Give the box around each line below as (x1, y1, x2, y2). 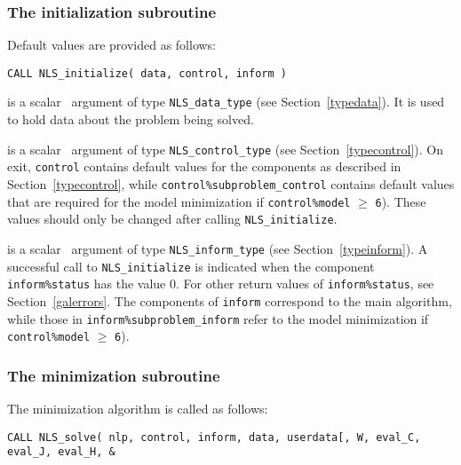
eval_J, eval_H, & (7, 445, 115, 459)
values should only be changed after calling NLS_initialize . (7, 209, 338, 228)
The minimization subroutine (7, 364, 220, 386)
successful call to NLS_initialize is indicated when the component (7, 256, 375, 275)
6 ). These (375, 192, 426, 210)
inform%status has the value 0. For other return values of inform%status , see (7, 274, 434, 293)
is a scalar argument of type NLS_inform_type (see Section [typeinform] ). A (7, 240, 428, 257)
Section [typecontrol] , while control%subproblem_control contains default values (7, 175, 455, 193)
